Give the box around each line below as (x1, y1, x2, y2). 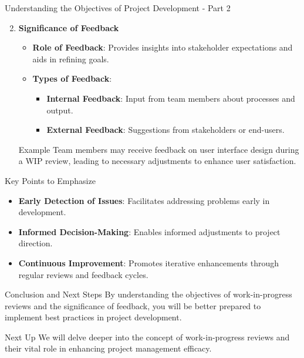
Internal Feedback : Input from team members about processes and (46, 92, 295, 104)
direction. (18, 237, 53, 249)
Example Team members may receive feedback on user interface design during (18, 143, 299, 155)
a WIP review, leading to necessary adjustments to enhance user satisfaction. (18, 155, 296, 167)
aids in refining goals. (32, 52, 109, 65)
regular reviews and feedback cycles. (18, 268, 148, 280)
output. (46, 103, 73, 116)
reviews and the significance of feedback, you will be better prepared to (5, 299, 261, 312)
